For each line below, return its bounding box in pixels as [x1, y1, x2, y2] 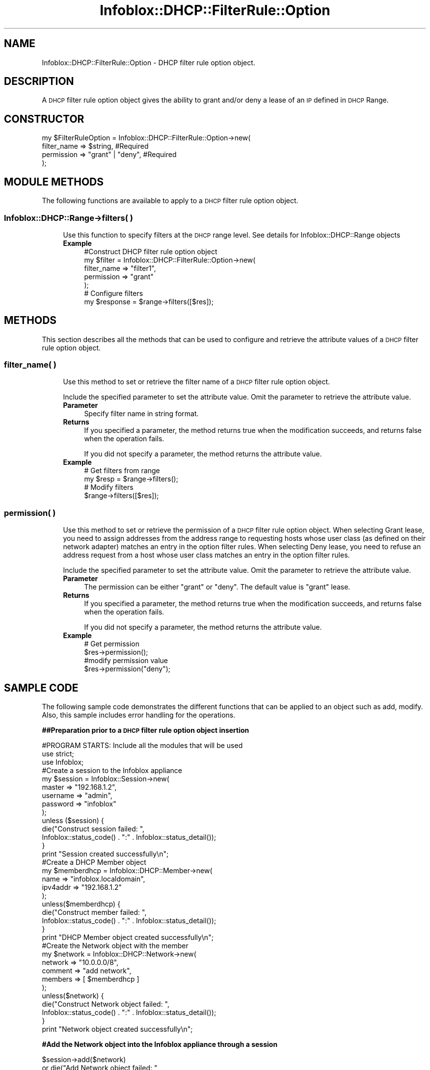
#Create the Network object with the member [42, 941, 188, 950]
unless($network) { [42, 991, 104, 1000]
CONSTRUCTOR [4, 112, 84, 125]
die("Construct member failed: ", [42, 908, 147, 917]
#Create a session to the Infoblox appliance [42, 766, 182, 775]
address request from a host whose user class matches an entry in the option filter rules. [63, 551, 350, 560]
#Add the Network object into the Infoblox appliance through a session [42, 1040, 278, 1049]
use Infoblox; [42, 758, 84, 767]
